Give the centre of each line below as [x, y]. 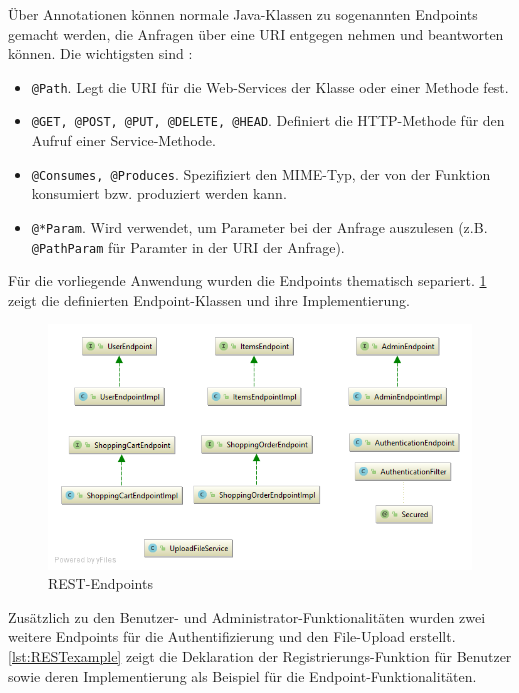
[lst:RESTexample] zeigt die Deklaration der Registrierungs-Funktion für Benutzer [260, 656]
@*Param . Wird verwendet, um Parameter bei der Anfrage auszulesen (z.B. [259, 226]
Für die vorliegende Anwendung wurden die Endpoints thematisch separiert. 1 [247, 280]
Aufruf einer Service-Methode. [123, 140]
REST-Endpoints [100, 583]
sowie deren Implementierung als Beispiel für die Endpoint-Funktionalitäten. [242, 675]
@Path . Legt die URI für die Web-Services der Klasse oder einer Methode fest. [270, 86]
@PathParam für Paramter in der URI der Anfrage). [188, 246]
